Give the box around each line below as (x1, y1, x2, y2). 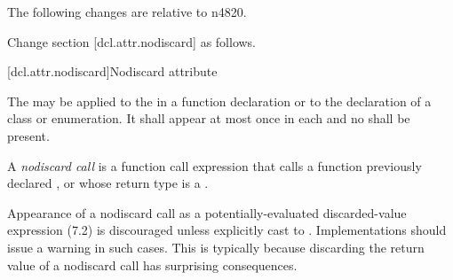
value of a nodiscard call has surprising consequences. (7, 255, 298, 274)
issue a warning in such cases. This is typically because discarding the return (7, 237, 425, 256)
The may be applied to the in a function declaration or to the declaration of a (7, 91, 432, 110)
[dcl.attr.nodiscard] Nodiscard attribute (7, 62, 218, 81)
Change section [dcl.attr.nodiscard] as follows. (7, 32, 257, 51)
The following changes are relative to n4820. (7, 3, 247, 20)
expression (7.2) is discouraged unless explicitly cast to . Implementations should (7, 221, 447, 239)
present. (7, 126, 50, 144)
